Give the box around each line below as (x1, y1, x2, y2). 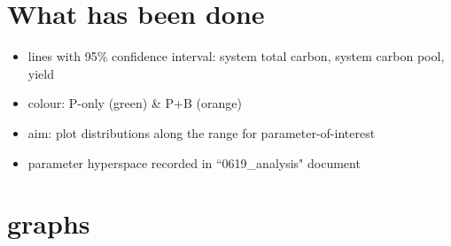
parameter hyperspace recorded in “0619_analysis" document (27, 153, 361, 172)
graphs (7, 205, 90, 242)
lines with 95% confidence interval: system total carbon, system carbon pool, (27, 47, 445, 65)
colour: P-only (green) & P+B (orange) (27, 94, 242, 112)
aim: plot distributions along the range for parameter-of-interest (27, 123, 376, 142)
